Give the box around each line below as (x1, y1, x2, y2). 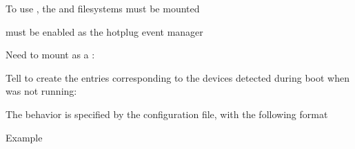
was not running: (6, 84, 77, 98)
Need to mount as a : (6, 47, 95, 62)
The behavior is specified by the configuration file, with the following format (6, 106, 328, 121)
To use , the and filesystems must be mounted (6, 1, 200, 15)
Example (6, 130, 43, 144)
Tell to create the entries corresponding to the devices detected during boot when (6, 70, 349, 84)
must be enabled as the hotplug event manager (6, 24, 203, 38)
